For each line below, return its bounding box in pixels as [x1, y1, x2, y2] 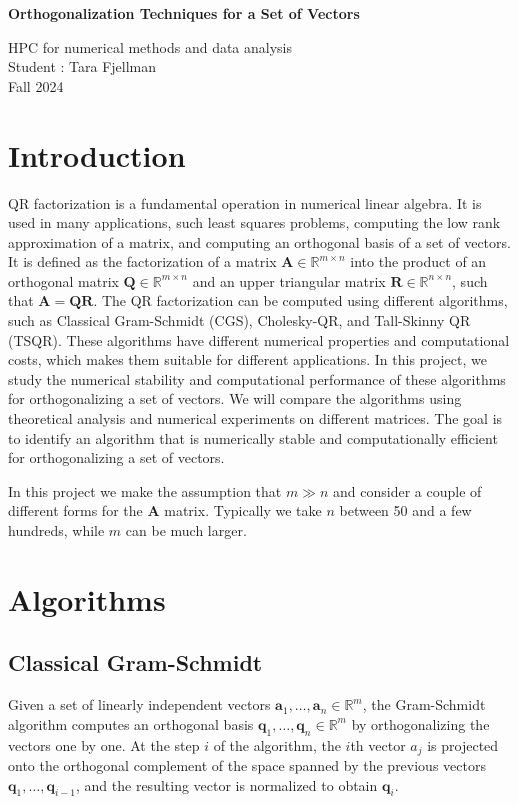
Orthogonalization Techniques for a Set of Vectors [8, 3, 360, 23]
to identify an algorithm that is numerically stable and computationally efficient [8, 427, 498, 448]
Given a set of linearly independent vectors [8, 694, 271, 715]
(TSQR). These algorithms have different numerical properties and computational [8, 329, 510, 350]
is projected [427, 734, 499, 755]
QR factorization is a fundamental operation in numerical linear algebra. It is [8, 192, 482, 213]
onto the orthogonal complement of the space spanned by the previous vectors [8, 755, 486, 776]
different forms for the [8, 500, 143, 521]
